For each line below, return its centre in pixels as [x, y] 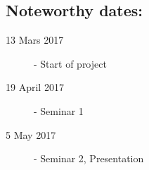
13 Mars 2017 [35, 40]
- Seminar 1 [59, 110]
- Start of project [70, 63]
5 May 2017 [31, 134]
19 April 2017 [35, 87]
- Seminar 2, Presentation [89, 158]
